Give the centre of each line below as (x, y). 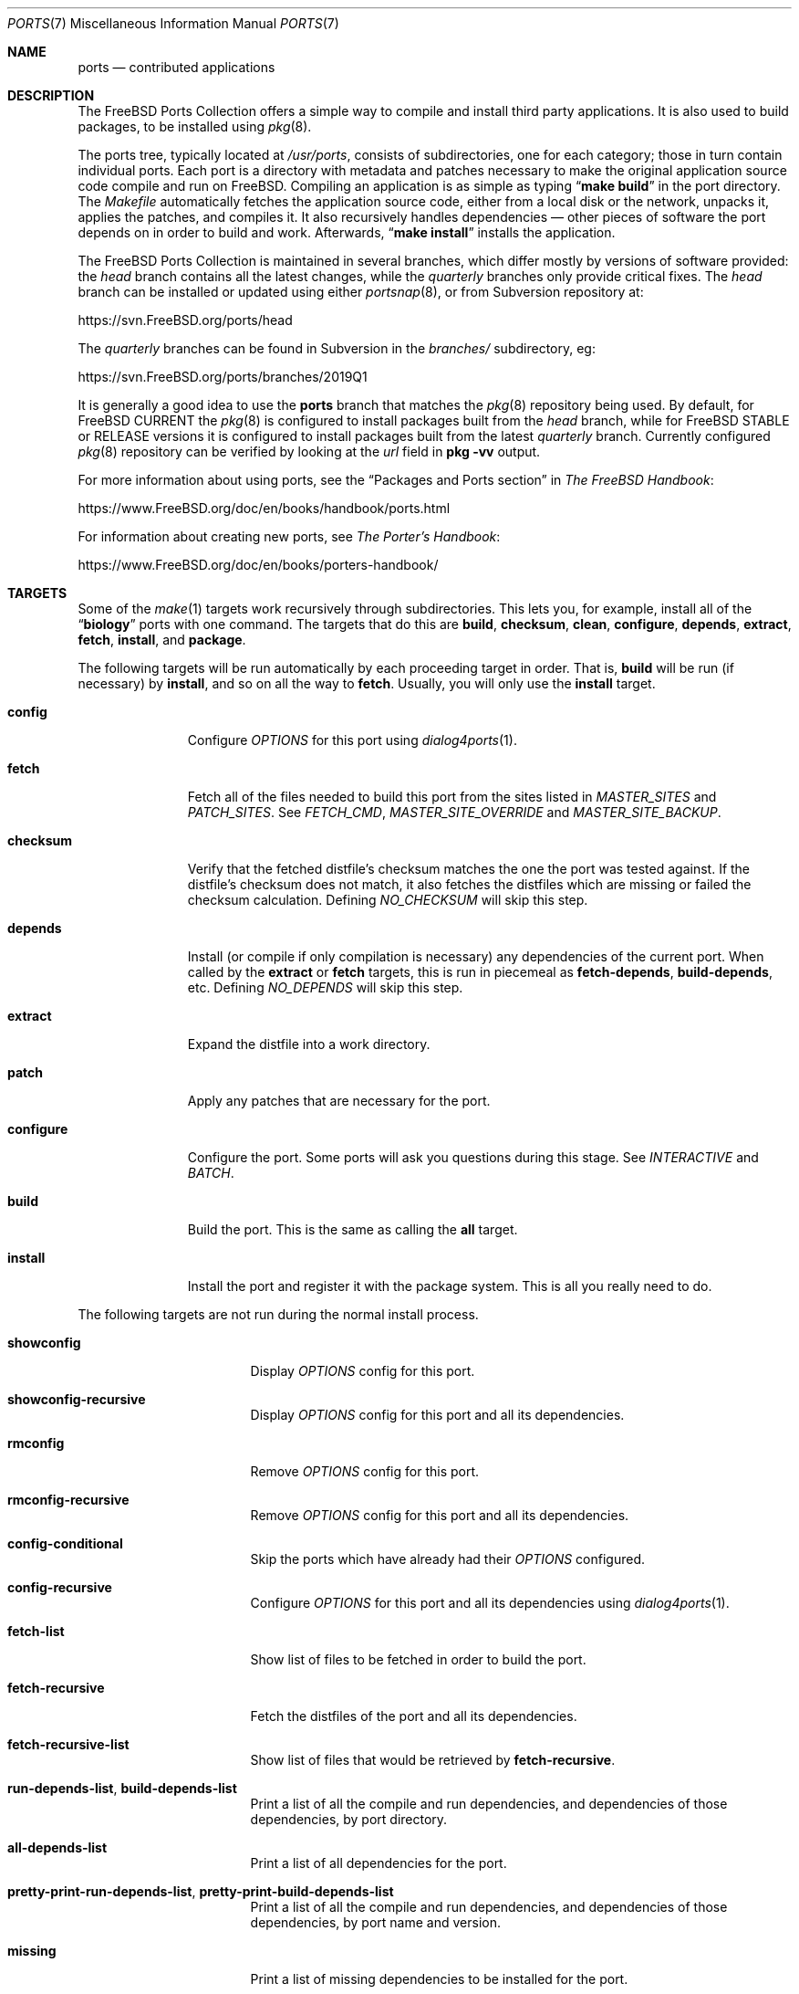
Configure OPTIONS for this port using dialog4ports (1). (352, 740)
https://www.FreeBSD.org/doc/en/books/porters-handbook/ (258, 565)
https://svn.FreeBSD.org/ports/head (185, 320)
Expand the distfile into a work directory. (309, 1044)
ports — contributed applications (176, 67)
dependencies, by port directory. (349, 1819)
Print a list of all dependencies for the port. (379, 1863)
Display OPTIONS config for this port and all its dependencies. (437, 1415)
